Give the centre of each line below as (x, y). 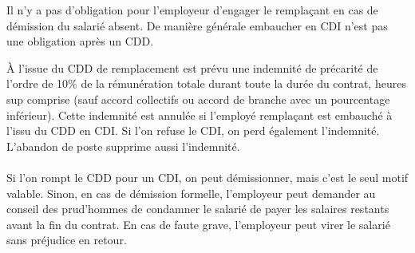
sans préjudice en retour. (67, 240)
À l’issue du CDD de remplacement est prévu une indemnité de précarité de (192, 67)
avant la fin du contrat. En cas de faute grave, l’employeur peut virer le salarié (198, 224)
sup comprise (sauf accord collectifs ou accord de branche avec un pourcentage (198, 99)
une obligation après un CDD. (80, 41)
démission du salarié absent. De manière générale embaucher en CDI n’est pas (197, 25)
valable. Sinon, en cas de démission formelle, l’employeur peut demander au (191, 193)
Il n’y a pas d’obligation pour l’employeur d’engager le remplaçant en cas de (192, 10)
